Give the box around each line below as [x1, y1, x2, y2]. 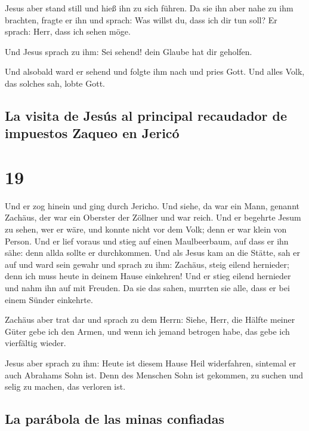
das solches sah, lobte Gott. [5, 77, 105, 89]
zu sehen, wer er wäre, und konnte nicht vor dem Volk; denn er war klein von [5, 223, 287, 236]
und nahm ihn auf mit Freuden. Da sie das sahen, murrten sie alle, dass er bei [5, 282, 290, 294]
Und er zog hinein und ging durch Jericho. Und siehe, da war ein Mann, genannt [5, 199, 299, 212]
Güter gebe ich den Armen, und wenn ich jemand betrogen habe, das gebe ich [5, 325, 290, 337]
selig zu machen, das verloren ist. [5, 380, 126, 393]
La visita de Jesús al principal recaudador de [5, 106, 288, 124]
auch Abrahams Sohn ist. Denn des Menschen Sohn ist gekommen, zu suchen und [5, 368, 304, 381]
